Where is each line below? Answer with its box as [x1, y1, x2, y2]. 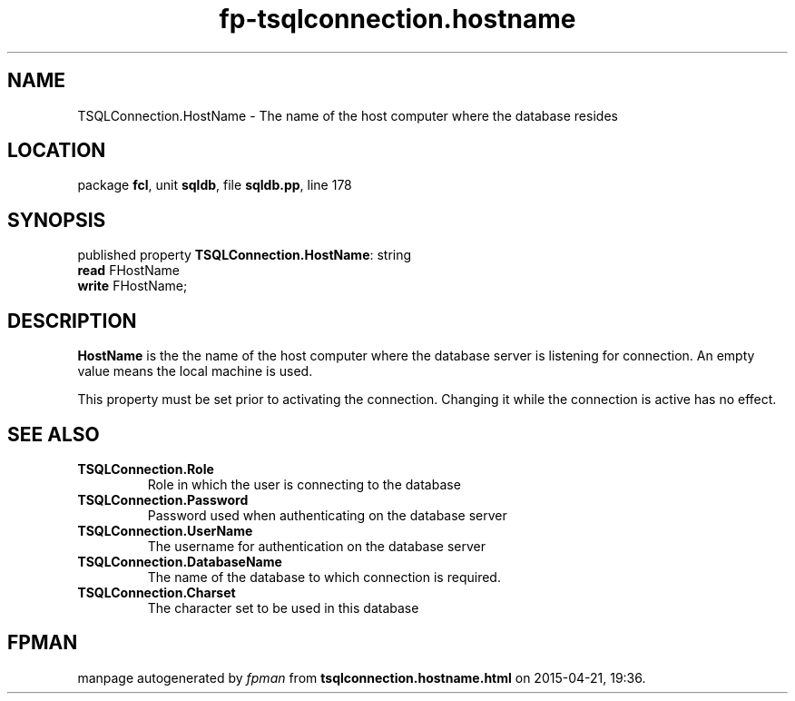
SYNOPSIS [7, 208, 106, 232]
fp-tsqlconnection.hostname [219, 4, 576, 35]
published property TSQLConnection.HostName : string [77, 247, 412, 263]
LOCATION [7, 139, 106, 163]
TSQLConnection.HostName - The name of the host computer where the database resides [77, 107, 618, 123]
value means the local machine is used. [77, 363, 313, 380]
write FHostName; [77, 278, 188, 294]
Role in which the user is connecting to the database [147, 476, 461, 492]
